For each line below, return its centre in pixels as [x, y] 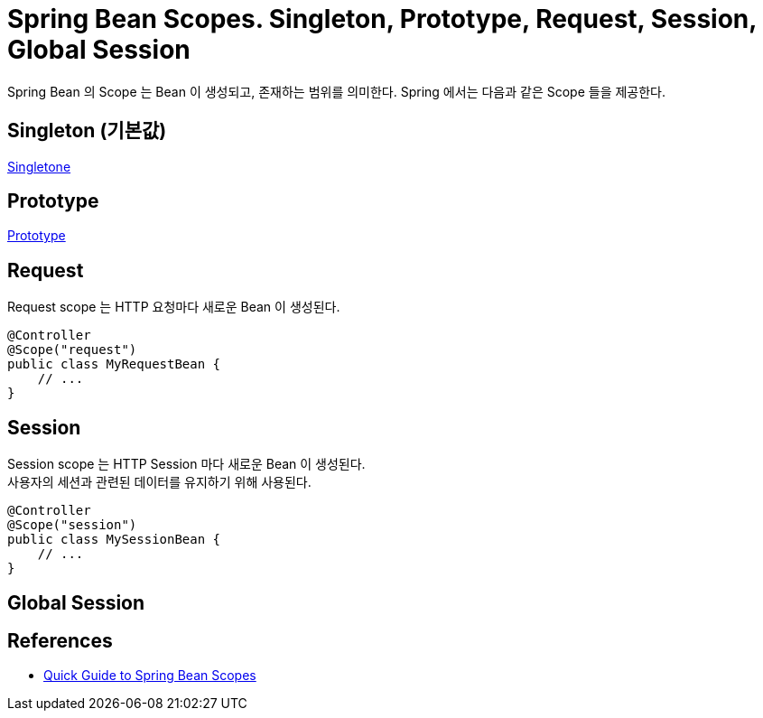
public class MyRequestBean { [114, 364]
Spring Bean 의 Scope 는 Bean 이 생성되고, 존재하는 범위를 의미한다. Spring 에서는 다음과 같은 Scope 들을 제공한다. [337, 91]
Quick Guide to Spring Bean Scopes [150, 676]
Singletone [39, 166]
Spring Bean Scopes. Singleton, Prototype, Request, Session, [382, 19]
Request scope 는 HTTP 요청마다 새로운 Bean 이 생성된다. [174, 307]
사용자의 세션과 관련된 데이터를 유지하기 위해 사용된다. [159, 482]
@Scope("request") [72, 350]
